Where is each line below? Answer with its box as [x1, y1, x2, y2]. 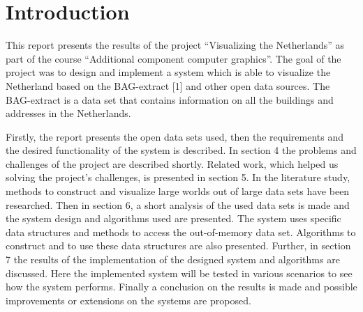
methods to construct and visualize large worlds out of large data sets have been [6, 184, 350, 198]
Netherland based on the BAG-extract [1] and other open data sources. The [6, 78, 330, 93]
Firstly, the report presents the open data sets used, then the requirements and [6, 129, 343, 143]
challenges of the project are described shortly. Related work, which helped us [6, 156, 339, 171]
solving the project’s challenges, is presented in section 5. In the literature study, [6, 170, 350, 185]
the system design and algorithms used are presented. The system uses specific [6, 211, 341, 226]
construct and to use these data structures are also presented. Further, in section [6, 238, 351, 253]
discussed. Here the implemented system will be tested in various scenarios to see [6, 265, 353, 280]
